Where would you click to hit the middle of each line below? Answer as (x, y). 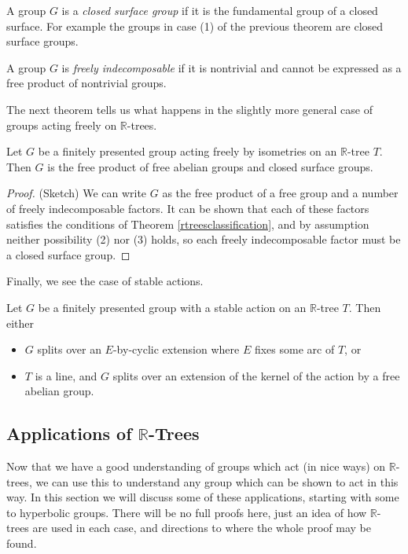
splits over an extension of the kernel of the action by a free (256, 375)
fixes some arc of (294, 349)
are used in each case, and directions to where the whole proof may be (202, 528)
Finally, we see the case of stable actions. (105, 281)
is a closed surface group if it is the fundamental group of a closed (220, 10)
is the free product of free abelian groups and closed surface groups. (210, 166)
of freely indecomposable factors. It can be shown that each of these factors (188, 208)
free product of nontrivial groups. (86, 83)
